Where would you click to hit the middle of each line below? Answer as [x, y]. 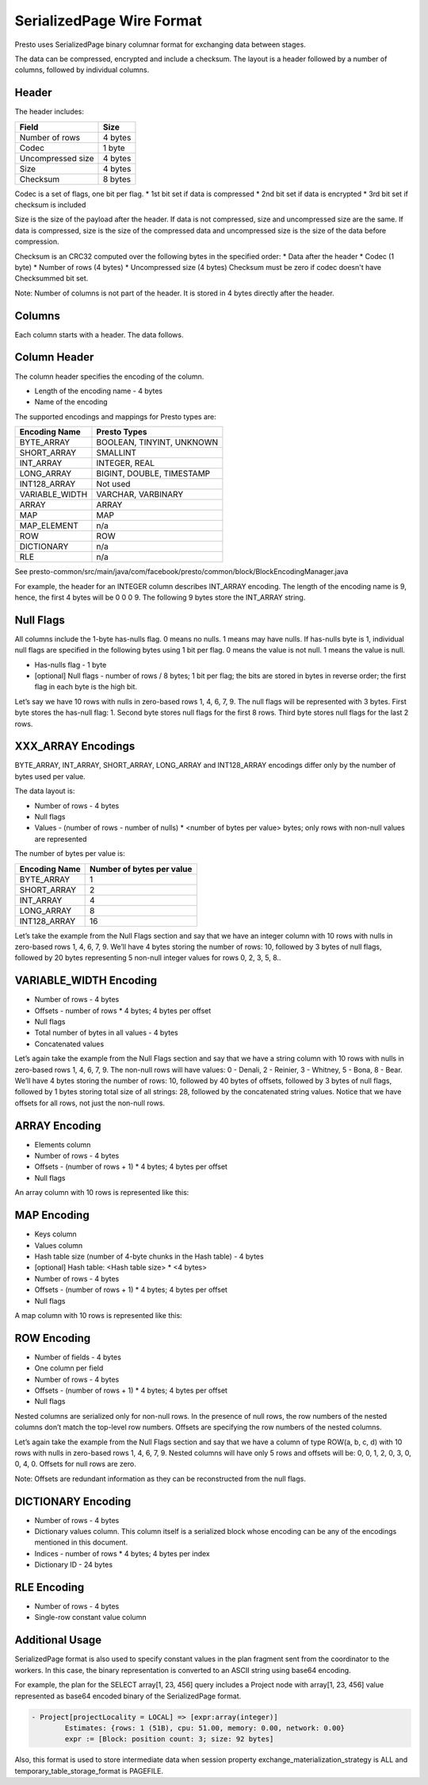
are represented [61, 839]
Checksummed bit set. [52, 279]
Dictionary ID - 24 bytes [74, 1565]
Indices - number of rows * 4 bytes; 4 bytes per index [122, 1553]
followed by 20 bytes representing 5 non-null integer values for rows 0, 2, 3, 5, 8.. [148, 958]
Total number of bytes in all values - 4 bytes [106, 1033]
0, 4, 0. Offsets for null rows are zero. [75, 1464]
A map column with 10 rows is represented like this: [98, 1315]
